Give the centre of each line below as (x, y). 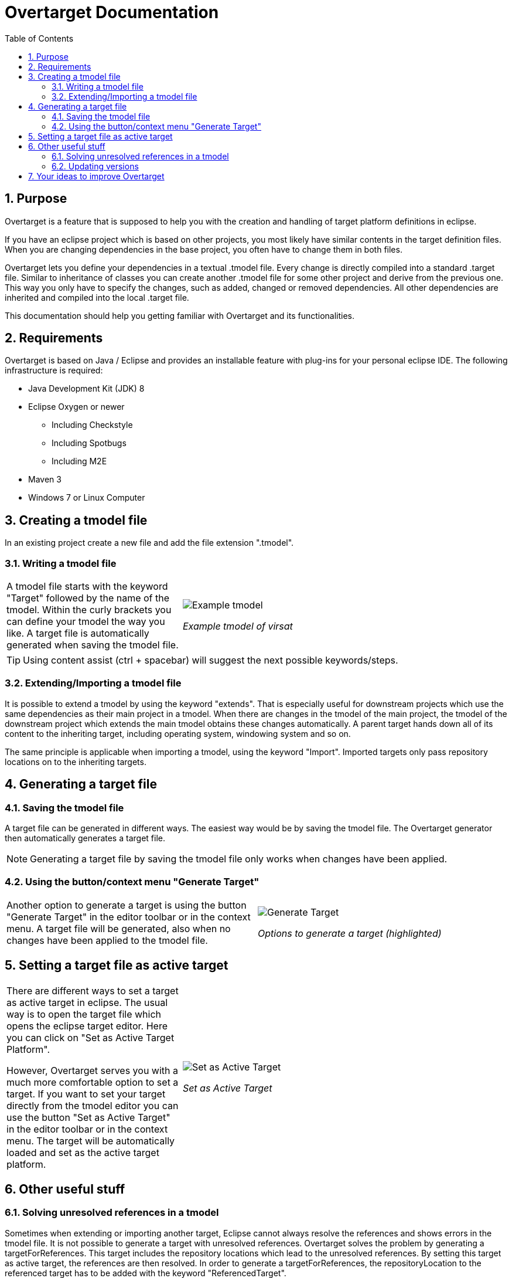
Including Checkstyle (92, 425)
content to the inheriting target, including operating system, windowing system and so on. (178, 733)
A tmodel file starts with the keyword (87, 587)
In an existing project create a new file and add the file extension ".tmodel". (149, 543)
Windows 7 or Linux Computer (87, 498)
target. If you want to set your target (86, 1094)
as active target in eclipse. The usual (87, 1002)
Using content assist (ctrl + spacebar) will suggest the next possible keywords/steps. (211, 660)
